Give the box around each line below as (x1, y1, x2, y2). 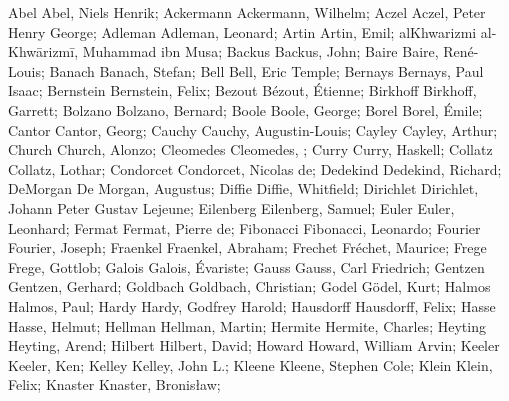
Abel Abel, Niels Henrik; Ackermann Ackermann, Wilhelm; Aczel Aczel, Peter (8, 2, 486, 22)
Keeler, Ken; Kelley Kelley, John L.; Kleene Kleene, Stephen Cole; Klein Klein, (8, 354, 493, 375)
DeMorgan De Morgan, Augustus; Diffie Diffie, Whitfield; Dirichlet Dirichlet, (8, 178, 479, 199)
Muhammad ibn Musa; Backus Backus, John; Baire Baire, (82, 41, 439, 62)
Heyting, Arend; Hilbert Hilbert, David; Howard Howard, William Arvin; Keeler (8, 335, 500, 356)
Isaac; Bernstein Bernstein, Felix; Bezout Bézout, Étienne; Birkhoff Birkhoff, (8, 80, 477, 101)
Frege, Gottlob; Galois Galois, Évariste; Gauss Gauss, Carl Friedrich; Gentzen (8, 256, 485, 277)
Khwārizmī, (8, 41, 79, 62)
